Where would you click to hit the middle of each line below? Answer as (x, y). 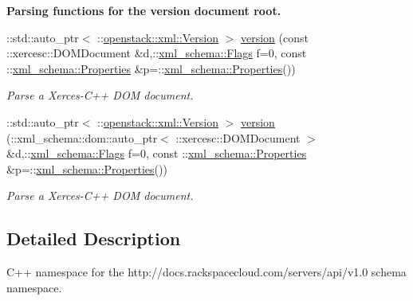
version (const (274, 37)
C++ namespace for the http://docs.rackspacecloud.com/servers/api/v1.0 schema (206, 272)
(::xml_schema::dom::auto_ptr (82, 137)
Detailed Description (94, 238)
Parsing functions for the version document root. (144, 10)
